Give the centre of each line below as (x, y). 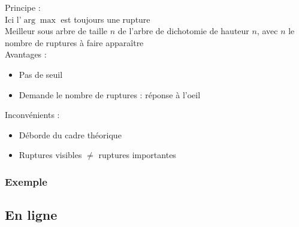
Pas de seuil (41, 74)
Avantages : (26, 54)
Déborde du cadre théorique (70, 134)
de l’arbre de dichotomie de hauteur (183, 31)
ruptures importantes (137, 155)
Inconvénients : (32, 115)
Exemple (26, 181)
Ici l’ (13, 19)
